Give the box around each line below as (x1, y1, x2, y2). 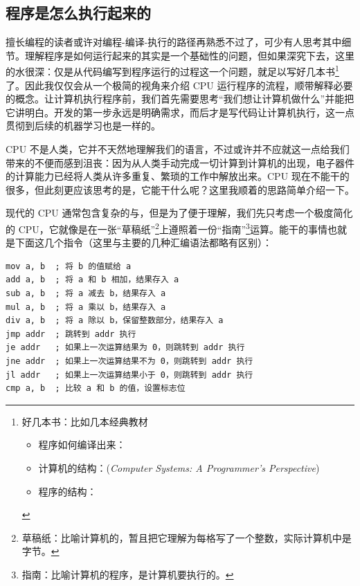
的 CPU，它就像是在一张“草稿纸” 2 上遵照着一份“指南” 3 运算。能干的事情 (6, 219, 327, 236)
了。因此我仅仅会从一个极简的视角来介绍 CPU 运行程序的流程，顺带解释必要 (6, 77, 353, 92)
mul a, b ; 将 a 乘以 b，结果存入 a (6, 302, 166, 312)
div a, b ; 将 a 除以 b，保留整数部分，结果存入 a (6, 315, 224, 326)
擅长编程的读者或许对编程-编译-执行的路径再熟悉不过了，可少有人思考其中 (6, 35, 342, 49)
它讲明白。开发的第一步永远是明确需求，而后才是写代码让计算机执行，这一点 (6, 104, 354, 119)
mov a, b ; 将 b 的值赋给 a (6, 261, 132, 271)
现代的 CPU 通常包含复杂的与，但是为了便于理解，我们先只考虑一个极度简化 (6, 205, 353, 220)
